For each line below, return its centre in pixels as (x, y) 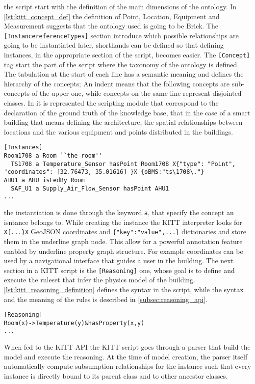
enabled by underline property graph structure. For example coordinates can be (124, 251)
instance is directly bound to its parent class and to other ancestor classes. (116, 375)
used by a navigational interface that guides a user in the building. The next (119, 261)
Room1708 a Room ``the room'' (53, 156)
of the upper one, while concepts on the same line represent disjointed (137, 93)
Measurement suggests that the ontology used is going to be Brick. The (111, 26)
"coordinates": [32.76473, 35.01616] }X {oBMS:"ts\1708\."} (104, 172)
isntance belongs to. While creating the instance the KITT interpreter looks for (123, 222)
